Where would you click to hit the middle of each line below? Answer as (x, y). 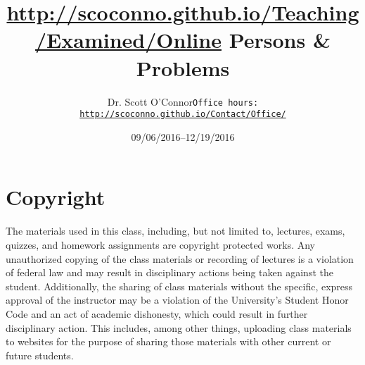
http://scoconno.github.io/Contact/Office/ (183, 115)
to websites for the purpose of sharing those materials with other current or (168, 341)
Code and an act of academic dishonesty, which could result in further (157, 313)
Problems (183, 67)
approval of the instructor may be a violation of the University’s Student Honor (177, 300)
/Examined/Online (128, 40)
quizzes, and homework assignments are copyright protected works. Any (160, 244)
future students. (40, 355)
